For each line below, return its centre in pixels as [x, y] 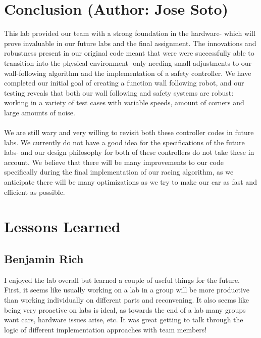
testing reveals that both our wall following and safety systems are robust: [119, 92]
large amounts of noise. [40, 112]
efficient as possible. [35, 192]
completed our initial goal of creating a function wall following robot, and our [124, 83]
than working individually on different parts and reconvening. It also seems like [127, 299]
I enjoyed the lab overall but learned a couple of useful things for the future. [122, 280]
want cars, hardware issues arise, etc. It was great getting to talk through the [124, 320]
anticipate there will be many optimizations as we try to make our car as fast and [130, 182]
